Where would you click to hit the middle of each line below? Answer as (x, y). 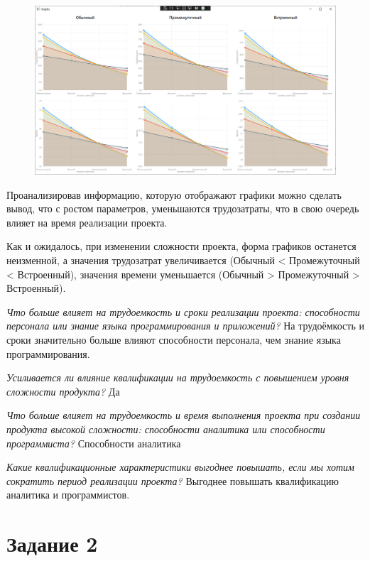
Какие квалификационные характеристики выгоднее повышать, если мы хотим (180, 467)
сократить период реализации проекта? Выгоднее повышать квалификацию (173, 480)
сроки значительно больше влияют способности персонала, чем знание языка (174, 340)
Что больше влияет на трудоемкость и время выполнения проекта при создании (184, 415)
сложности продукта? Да (63, 391)
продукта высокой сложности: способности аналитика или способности (166, 429)
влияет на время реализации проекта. (87, 222)
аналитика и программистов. (68, 495)
